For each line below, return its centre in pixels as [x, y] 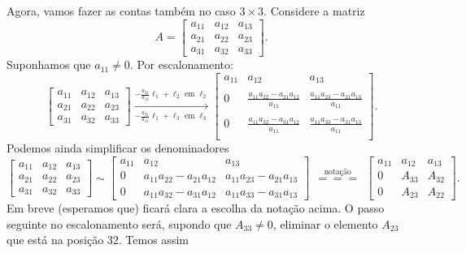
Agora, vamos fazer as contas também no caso [121, 11]
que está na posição [55, 240]
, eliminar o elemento [325, 223]
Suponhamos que [49, 64]
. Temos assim [153, 240]
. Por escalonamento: [181, 64]
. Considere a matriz [314, 11]
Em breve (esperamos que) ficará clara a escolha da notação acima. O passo [196, 208]
